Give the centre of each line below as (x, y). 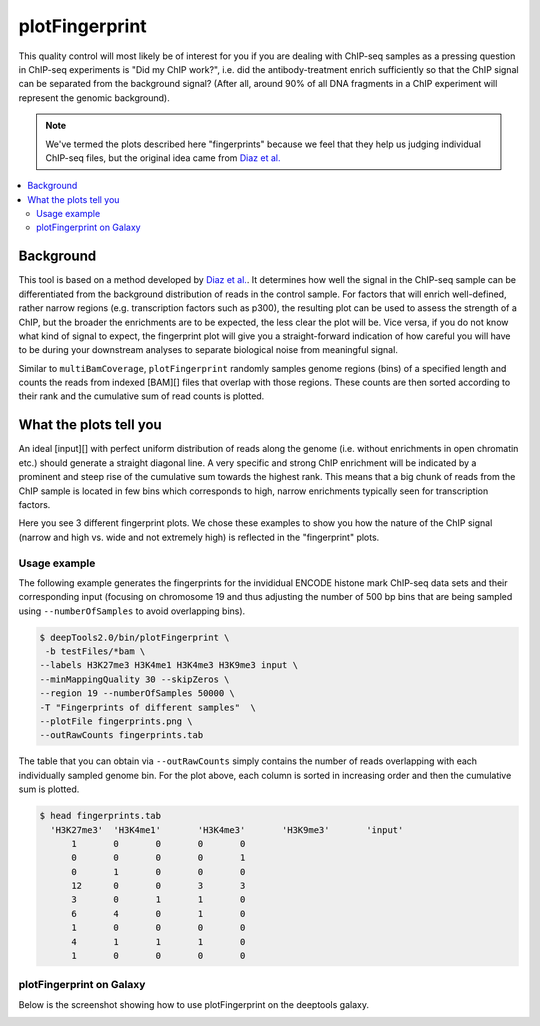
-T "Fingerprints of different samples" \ (148, 707)
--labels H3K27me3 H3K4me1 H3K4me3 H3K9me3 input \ (169, 665)
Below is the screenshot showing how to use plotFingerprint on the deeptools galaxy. (194, 1004)
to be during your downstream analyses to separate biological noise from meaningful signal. (208, 350)
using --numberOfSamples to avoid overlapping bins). (132, 611)
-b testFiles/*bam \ (95, 651)
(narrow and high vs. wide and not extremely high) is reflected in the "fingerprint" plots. (199, 537)
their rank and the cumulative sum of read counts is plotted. (141, 396)
